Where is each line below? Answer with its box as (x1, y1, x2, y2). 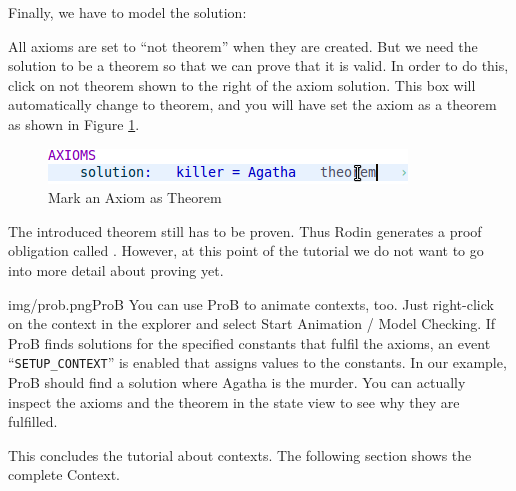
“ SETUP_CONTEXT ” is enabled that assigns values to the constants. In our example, (8, 352, 507, 373)
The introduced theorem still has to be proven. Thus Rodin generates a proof (8, 220, 482, 241)
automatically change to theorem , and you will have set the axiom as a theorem (8, 94, 497, 115)
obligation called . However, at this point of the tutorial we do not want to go (8, 240, 484, 261)
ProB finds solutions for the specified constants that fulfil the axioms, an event (8, 332, 491, 353)
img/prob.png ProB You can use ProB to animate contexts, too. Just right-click (8, 293, 494, 314)
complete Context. (8, 464, 120, 485)
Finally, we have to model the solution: (8, 2, 247, 22)
